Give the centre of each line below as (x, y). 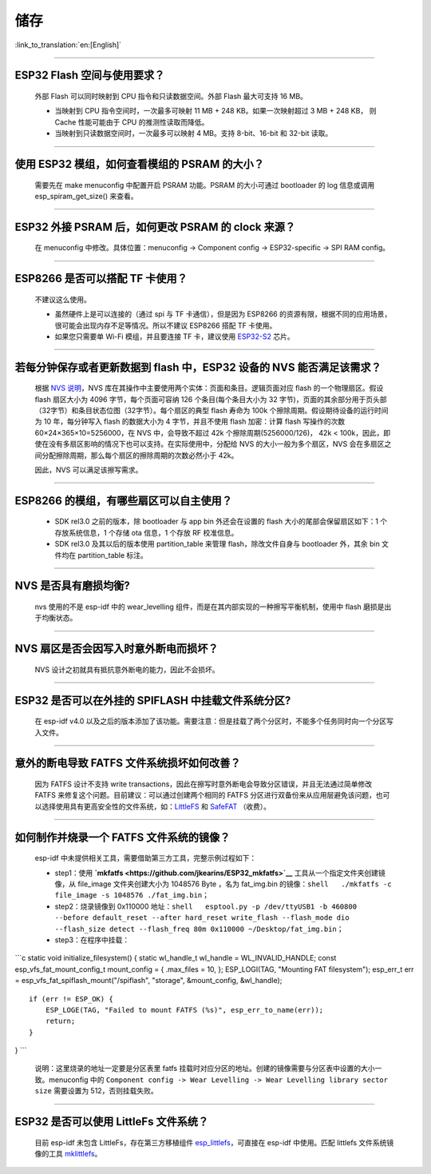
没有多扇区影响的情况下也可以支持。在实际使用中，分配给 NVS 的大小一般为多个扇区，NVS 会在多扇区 (216, 444)
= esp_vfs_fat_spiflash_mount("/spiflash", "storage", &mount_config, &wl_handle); (148, 981)
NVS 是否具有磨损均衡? (73, 586)
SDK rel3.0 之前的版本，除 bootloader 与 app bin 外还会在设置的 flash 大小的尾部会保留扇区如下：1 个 (221, 521)
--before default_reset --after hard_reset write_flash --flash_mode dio (202, 918)
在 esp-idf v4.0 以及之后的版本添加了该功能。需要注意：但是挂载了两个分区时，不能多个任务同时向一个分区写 (214, 721)
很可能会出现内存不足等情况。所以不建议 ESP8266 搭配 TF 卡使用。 (166, 325)
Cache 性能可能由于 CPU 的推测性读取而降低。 (132, 122)
